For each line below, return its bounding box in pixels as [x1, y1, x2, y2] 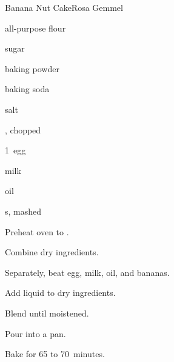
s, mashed [5, 204, 42, 217]
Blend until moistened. [5, 306, 89, 319]
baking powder [5, 62, 59, 75]
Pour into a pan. [5, 327, 66, 340]
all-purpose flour [5, 21, 66, 34]
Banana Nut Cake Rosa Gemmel [5, 1, 123, 13]
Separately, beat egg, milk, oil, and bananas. [5, 266, 170, 278]
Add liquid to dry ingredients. [5, 286, 116, 299]
